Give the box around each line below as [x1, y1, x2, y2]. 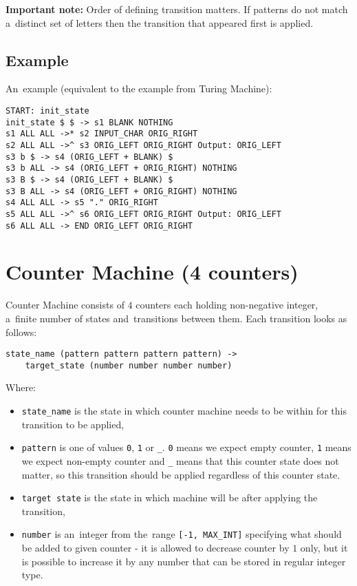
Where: [6, 380, 36, 395]
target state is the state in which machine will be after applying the [21, 490, 318, 505]
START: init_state [6, 105, 89, 116]
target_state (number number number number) [25, 360, 232, 370]
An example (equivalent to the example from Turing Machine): [6, 81, 272, 96]
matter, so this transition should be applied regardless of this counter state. [21, 467, 340, 481]
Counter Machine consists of [6, 297, 125, 312]
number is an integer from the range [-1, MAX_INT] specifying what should [21, 527, 342, 541]
